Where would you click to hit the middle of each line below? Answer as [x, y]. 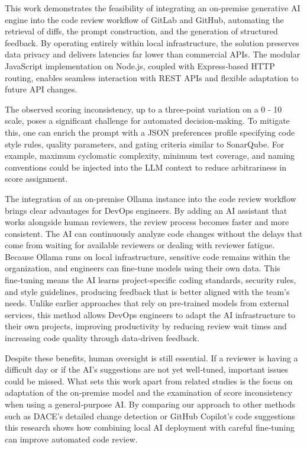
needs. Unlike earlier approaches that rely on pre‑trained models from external [147, 303]
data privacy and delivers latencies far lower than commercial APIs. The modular [153, 54]
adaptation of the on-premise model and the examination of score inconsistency [149, 392]
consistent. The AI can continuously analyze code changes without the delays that [154, 233]
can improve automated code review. [71, 439]
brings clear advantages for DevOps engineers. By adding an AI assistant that [146, 210]
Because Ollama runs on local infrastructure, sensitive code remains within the [148, 256]
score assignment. [36, 179]
